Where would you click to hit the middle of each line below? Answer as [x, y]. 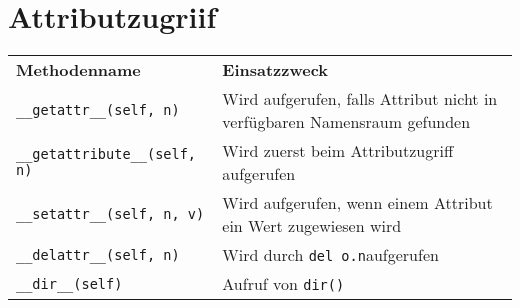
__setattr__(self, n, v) [110, 214]
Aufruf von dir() [283, 284]
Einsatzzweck [275, 70]
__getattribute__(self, [106, 154]
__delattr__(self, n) [98, 254]
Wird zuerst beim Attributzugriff [338, 151]
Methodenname [78, 70]
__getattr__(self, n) [98, 110]
